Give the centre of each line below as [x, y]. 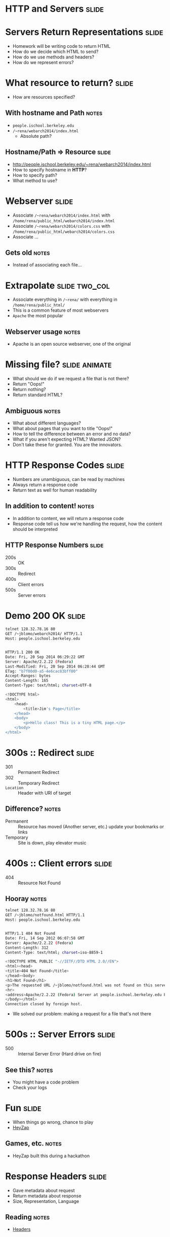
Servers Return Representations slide [84, 32]
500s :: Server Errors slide [60, 1034]
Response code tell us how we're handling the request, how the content [87, 524]
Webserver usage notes [43, 332]
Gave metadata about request [44, 1190]
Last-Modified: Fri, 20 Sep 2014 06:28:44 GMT [55, 667]
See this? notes [29, 1070]
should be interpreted [35, 529]
